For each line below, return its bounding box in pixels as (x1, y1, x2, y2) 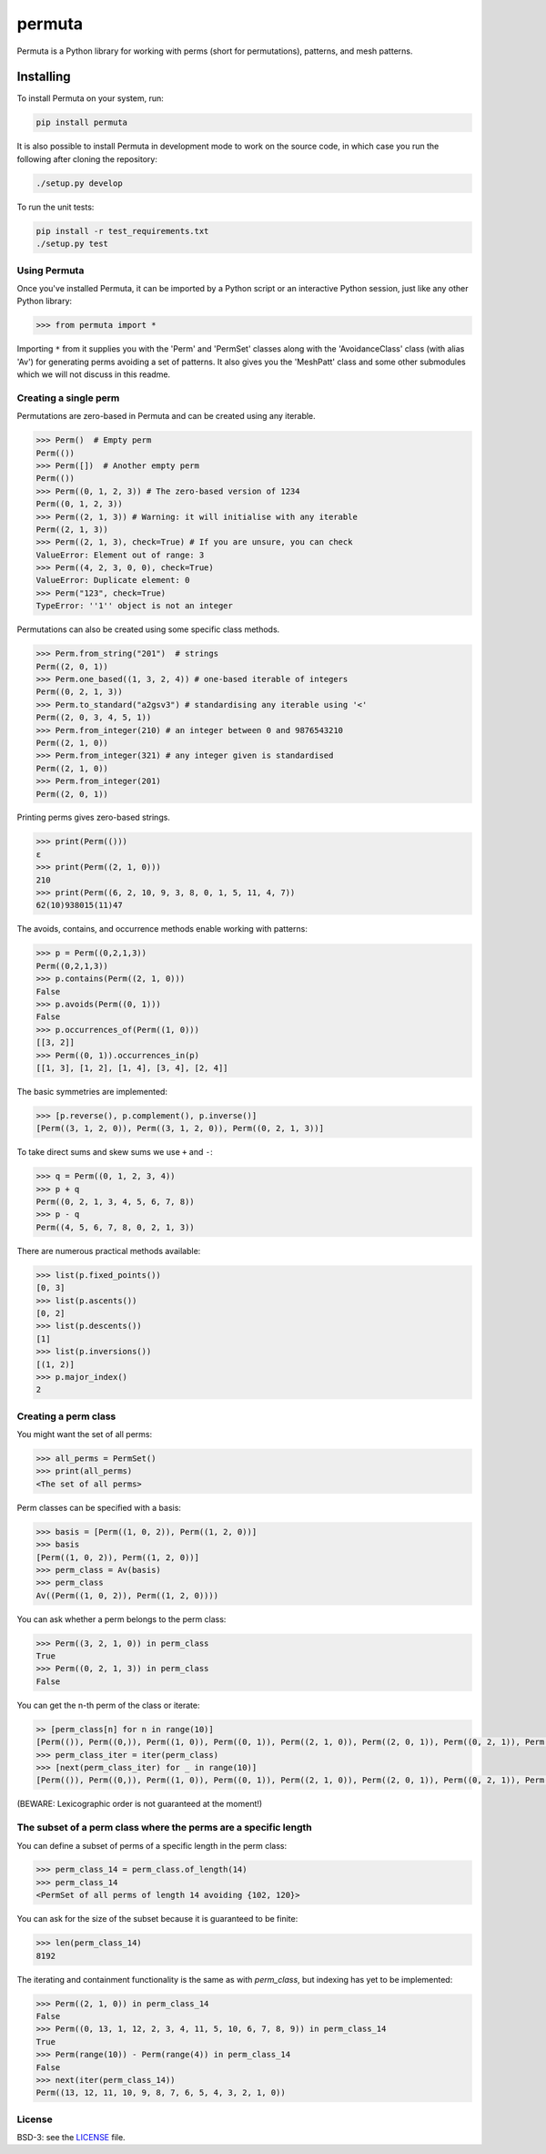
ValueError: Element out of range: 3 (35, 549, 205, 560)
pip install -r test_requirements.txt (35, 226, 209, 236)
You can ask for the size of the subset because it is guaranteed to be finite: (16, 1914, 298, 1924)
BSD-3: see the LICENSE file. (16, 2132, 126, 2143)
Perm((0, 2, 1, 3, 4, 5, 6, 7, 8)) (35, 1197, 195, 1207)
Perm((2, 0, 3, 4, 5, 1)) (35, 712, 152, 723)
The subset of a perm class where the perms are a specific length (16, 1822, 313, 1834)
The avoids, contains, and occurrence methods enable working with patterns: (16, 924, 308, 934)
